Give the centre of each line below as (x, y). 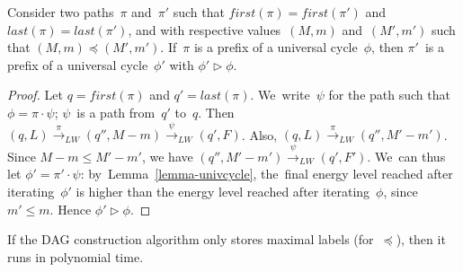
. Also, (259, 134)
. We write (280, 95)
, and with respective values (205, 29)
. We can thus (406, 156)
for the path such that (389, 95)
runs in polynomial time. (76, 256)
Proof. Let (35, 95)
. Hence (71, 209)
